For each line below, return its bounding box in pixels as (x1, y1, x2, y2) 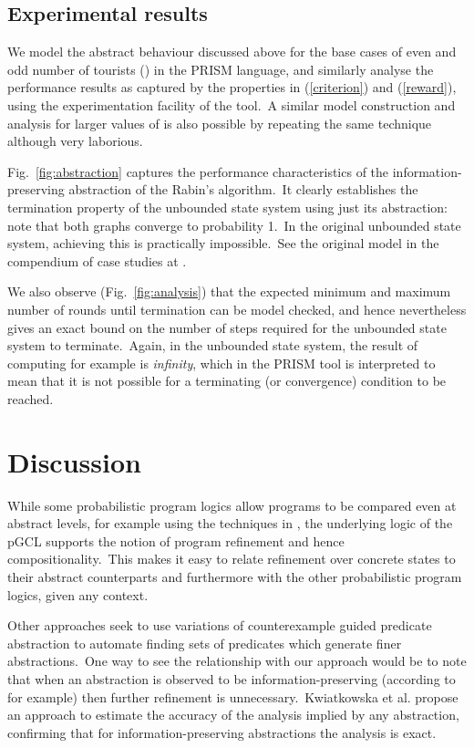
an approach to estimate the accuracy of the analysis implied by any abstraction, (7, 705, 459, 724)
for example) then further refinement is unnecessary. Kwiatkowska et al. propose (7, 687, 459, 706)
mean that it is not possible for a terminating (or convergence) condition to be (7, 371, 447, 390)
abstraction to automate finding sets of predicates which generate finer (7, 633, 402, 652)
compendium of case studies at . (7, 251, 187, 270)
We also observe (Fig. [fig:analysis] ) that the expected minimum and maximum (7, 282, 451, 301)
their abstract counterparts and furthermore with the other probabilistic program (7, 566, 462, 586)
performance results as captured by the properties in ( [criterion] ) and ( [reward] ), (7, 78, 457, 97)
